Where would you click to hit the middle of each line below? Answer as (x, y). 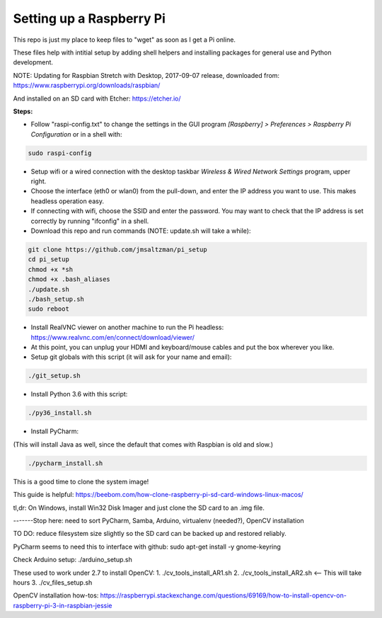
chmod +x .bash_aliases (69, 279)
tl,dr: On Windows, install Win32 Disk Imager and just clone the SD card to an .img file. (139, 508)
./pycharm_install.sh (65, 463)
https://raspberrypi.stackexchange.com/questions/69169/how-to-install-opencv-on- (223, 595)
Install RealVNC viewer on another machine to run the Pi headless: (127, 327)
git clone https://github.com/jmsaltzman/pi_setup (118, 249)
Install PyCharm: (55, 431)
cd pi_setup (49, 259)
